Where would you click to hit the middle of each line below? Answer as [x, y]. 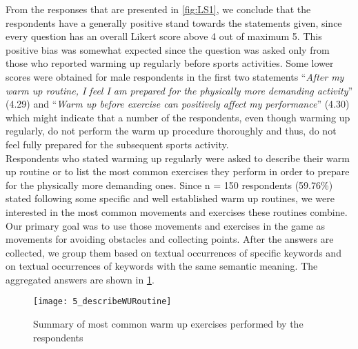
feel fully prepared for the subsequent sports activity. [117, 144]
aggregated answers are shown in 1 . [80, 279]
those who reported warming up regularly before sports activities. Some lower [170, 63]
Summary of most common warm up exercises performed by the [168, 324]
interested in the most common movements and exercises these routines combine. [177, 211]
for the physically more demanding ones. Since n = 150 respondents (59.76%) [169, 185]
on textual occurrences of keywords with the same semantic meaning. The [162, 266]
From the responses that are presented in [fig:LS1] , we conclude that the [158, 9]
